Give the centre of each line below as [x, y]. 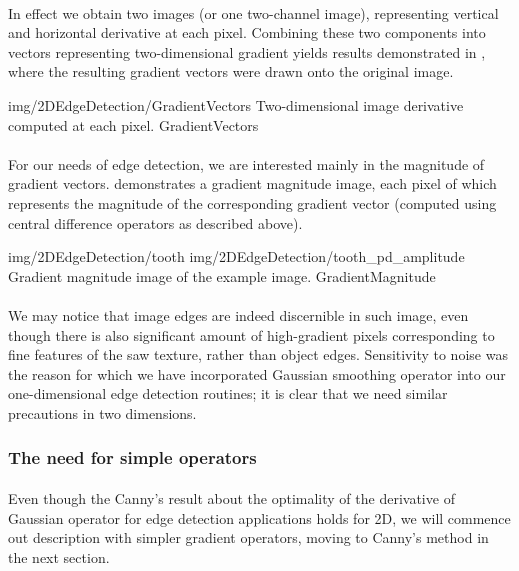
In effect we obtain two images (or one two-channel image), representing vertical [253, 12]
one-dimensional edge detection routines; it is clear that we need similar [228, 393]
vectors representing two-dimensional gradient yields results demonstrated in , [247, 51]
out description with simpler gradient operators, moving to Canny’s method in [248, 537]
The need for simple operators [132, 457]
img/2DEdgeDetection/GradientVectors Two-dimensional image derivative [236, 104]
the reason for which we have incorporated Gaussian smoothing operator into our [257, 373]
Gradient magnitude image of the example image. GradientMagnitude [222, 275]
